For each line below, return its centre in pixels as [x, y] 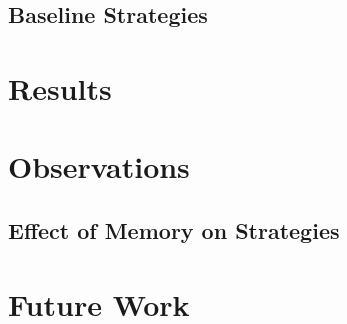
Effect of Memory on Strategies [174, 229]
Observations [99, 166]
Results [60, 87]
